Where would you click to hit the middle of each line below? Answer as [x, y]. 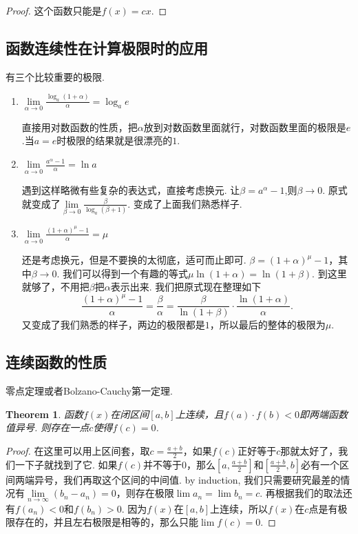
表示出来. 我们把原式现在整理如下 [186, 287]
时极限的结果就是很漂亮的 [115, 140]
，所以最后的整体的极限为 [267, 325]
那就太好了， [309, 451]
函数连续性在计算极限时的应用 [107, 47]
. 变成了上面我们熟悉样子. [185, 203]
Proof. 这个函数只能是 [54, 10]
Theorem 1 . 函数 [44, 414]
